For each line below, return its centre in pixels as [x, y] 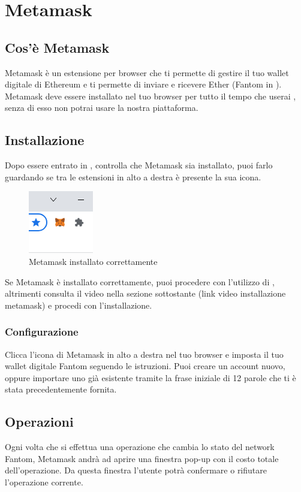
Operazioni [39, 422]
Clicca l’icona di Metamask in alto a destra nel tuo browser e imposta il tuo [144, 354]
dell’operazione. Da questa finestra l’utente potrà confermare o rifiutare [136, 470]
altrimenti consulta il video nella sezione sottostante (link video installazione [145, 293]
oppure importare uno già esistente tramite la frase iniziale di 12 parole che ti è [150, 377]
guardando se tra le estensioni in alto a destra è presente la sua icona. [133, 176]
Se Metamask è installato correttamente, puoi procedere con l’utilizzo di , [140, 281]
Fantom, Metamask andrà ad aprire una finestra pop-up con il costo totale [142, 458]
